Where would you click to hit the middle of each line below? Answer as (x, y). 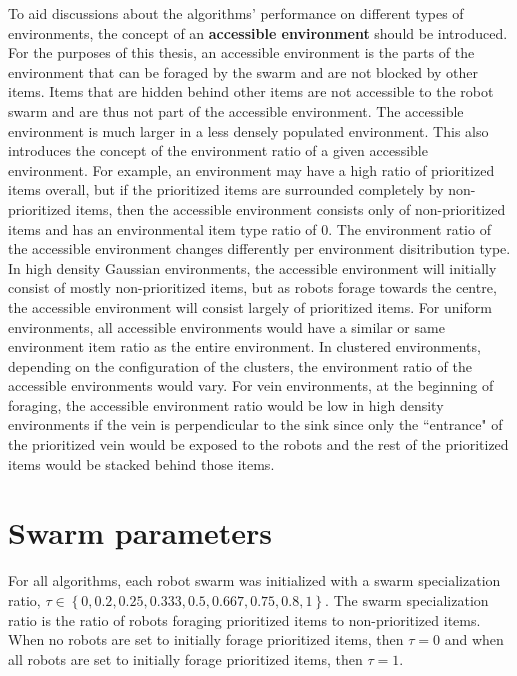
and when (474, 639)
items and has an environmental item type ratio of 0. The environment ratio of (249, 228)
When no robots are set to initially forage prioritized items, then (206, 639)
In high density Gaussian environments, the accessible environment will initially (252, 267)
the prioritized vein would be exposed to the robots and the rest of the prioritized (258, 444)
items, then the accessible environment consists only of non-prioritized (290, 208)
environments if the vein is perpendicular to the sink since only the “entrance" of (255, 424)
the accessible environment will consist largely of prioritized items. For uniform (250, 306)
